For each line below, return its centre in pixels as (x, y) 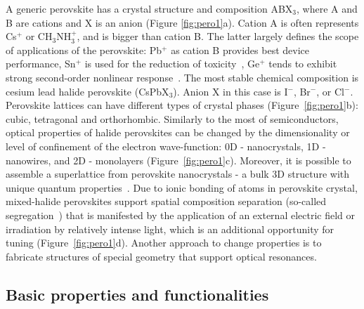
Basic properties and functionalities (137, 294)
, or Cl (330, 91)
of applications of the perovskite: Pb (84, 50)
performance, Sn (41, 64)
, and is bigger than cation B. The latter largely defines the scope (218, 36)
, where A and (327, 8)
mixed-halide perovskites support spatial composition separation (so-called (166, 201)
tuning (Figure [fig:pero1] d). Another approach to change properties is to (164, 243)
